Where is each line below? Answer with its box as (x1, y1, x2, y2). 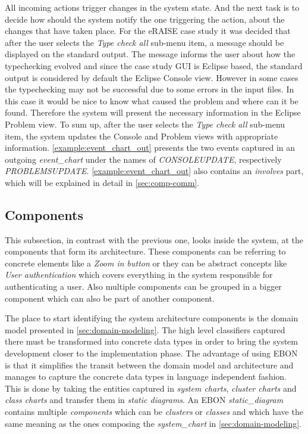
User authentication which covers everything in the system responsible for (5, 268, 273, 281)
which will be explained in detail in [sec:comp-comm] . (5, 176, 200, 188)
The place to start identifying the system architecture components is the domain (5, 312, 298, 324)
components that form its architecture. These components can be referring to (5, 245, 286, 258)
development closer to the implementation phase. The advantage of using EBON (5, 347, 298, 359)
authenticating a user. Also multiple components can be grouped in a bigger (5, 280, 282, 293)
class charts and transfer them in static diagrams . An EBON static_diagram (5, 393, 284, 406)
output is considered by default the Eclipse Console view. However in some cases (5, 71, 298, 83)
